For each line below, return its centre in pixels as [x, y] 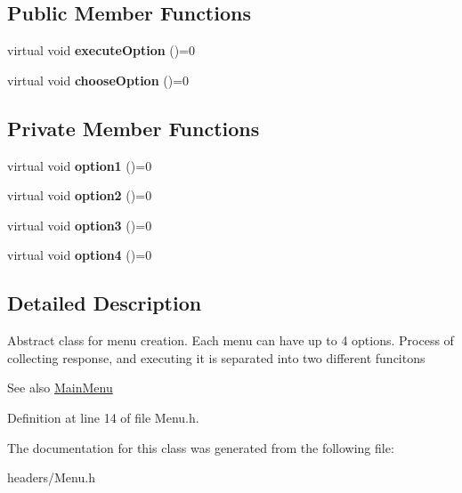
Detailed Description [105, 303]
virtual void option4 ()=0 [80, 255]
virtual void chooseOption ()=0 [98, 80]
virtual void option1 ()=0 [80, 165]
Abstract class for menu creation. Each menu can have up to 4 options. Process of [231, 340]
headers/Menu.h [51, 477]
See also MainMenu [60, 388]
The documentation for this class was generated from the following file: [201, 447]
